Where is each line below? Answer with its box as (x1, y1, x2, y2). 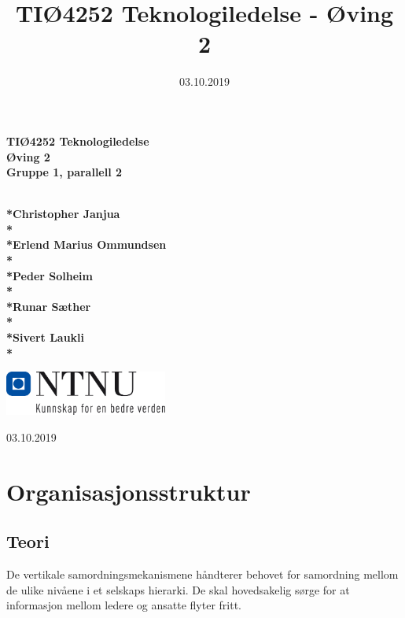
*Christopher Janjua (6, 205, 120, 222)
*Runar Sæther (6, 298, 91, 314)
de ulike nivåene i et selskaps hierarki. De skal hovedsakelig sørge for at (6, 581, 350, 598)
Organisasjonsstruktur (6, 475, 251, 507)
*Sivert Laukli (6, 329, 85, 346)
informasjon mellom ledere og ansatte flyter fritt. (6, 597, 241, 613)
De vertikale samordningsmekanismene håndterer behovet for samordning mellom (6, 565, 399, 582)
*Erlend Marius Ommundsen (6, 236, 167, 253)
